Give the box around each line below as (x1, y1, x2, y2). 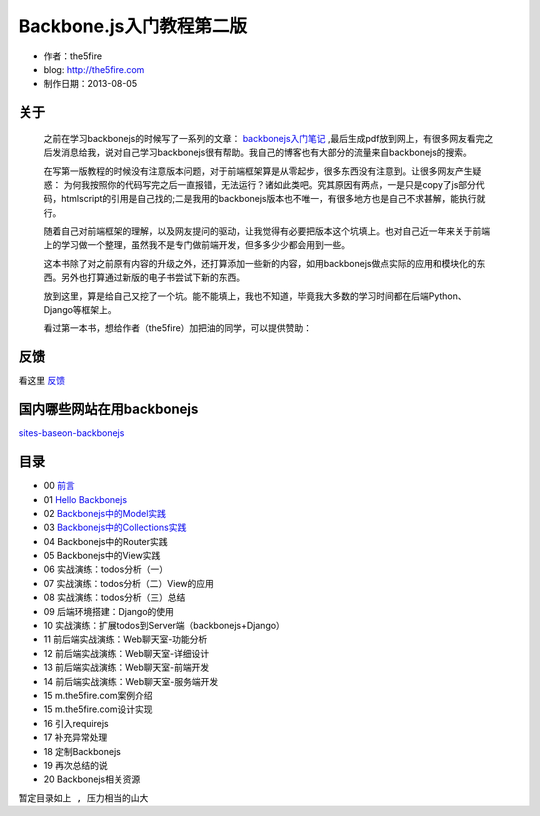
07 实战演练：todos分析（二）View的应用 (43, 577, 215, 589)
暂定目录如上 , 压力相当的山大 (18, 792, 149, 804)
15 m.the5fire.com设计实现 (43, 703, 154, 715)
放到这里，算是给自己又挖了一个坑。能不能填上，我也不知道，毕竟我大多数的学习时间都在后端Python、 (43, 290, 467, 302)
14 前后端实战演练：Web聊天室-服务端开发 (43, 675, 219, 687)
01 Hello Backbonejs (43, 493, 128, 505)
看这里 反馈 (18, 375, 65, 387)
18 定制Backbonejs (43, 745, 122, 757)
